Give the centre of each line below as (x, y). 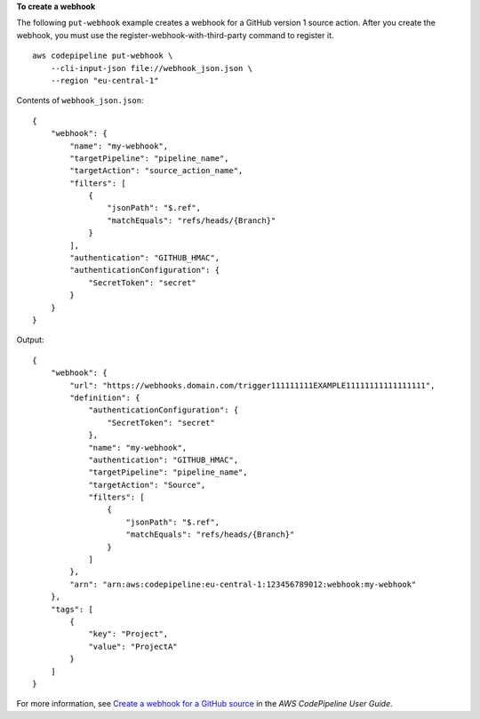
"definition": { (105, 397)
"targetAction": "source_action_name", (156, 171)
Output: (30, 340)
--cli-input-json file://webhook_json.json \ (152, 68)
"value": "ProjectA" (133, 646)
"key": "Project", (128, 634)
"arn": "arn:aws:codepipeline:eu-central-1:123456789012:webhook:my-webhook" (243, 584)
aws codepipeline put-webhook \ (103, 56)
